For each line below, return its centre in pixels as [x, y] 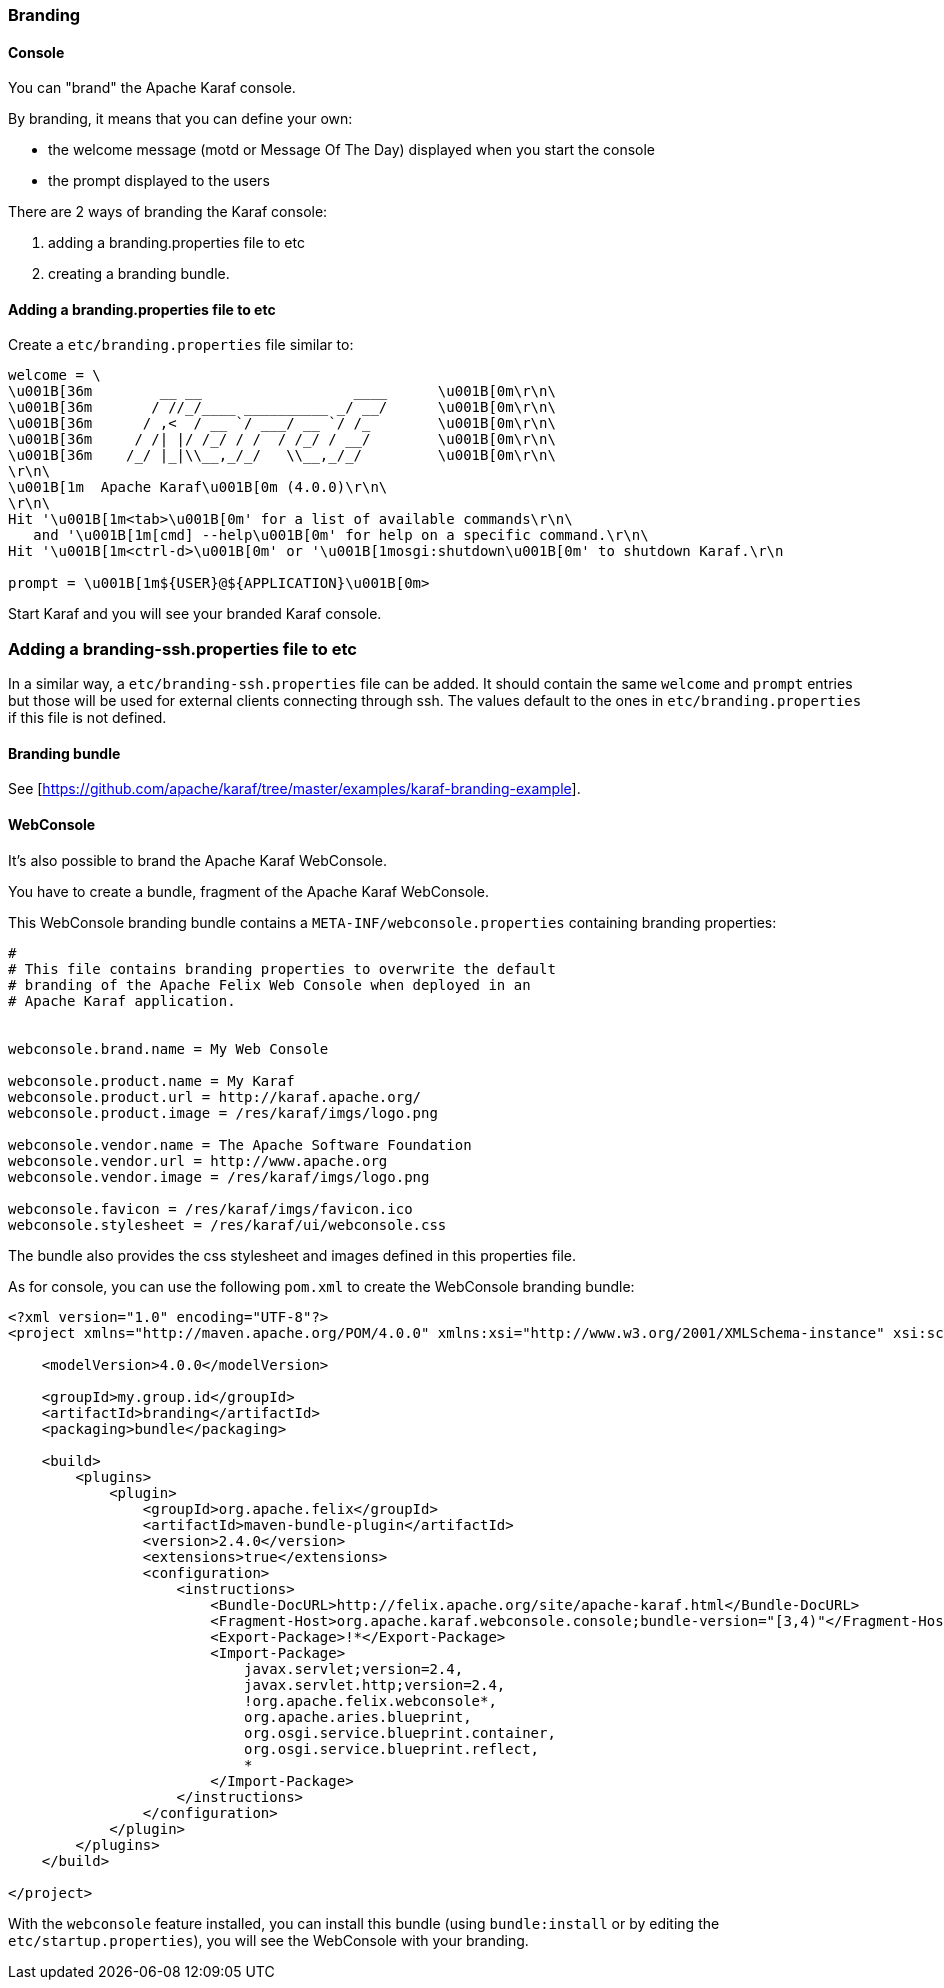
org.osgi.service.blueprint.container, [400, 1732]
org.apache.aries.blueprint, [358, 1716]
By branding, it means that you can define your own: [180, 119]
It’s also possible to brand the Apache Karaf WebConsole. [198, 860]
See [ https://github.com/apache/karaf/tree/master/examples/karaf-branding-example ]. [294, 789]
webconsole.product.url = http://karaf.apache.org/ [215, 1096]
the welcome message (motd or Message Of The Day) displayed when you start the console [352, 150]
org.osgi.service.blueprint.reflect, [392, 1748]
